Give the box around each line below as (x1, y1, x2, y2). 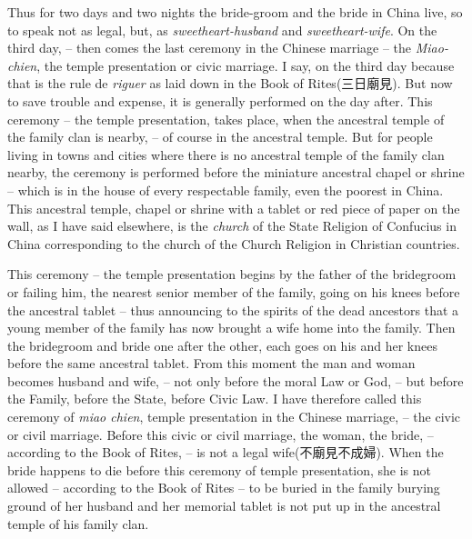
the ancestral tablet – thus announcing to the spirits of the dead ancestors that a (7, 300, 459, 319)
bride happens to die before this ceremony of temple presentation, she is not (7, 460, 432, 479)
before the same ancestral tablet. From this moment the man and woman (7, 354, 416, 373)
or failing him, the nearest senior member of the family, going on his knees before (7, 282, 460, 301)
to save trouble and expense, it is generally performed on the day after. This (7, 91, 433, 110)
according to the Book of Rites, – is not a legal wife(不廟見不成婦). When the (7, 443, 444, 462)
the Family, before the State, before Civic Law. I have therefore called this (7, 389, 422, 408)
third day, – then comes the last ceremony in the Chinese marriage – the (7, 38, 412, 57)
